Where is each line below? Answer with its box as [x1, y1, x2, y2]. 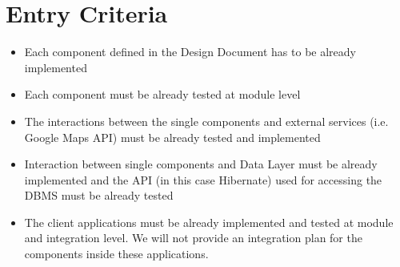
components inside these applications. [24, 245, 209, 262]
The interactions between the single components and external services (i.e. [24, 112, 389, 129]
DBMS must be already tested [24, 187, 174, 204]
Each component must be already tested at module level [24, 86, 301, 103]
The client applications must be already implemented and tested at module [24, 213, 394, 230]
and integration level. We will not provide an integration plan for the [24, 229, 362, 246]
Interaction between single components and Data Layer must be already [24, 156, 378, 172]
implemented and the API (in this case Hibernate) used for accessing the [24, 171, 382, 188]
